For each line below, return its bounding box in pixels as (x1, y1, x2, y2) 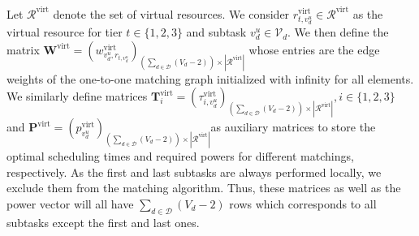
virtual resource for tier (6, 24, 123, 41)
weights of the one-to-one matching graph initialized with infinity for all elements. (6, 70, 414, 87)
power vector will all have (6, 195, 134, 212)
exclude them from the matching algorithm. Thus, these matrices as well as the (6, 179, 401, 196)
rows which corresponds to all (229, 195, 377, 212)
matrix (6, 41, 40, 58)
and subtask (186, 24, 247, 41)
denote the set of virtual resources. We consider (53, 5, 290, 22)
